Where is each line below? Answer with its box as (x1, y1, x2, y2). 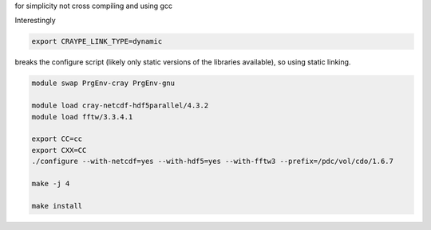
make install (31, 201, 83, 210)
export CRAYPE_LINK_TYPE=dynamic (31, 37, 163, 46)
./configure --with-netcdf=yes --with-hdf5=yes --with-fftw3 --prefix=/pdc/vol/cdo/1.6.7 (31, 157, 394, 166)
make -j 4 (31, 179, 70, 188)
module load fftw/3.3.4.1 (31, 112, 133, 121)
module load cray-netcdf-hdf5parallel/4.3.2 (31, 101, 209, 111)
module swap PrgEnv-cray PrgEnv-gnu (31, 79, 176, 88)
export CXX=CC (31, 146, 87, 154)
